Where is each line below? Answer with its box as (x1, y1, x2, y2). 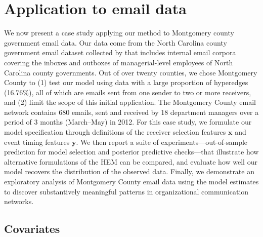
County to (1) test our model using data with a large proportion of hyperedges (4, 77, 248, 88)
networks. (4, 196, 34, 207)
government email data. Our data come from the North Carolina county (4, 37, 227, 48)
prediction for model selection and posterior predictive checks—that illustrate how (4, 146, 259, 157)
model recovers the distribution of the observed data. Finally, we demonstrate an (4, 166, 254, 177)
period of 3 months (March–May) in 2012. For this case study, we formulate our (4, 116, 252, 127)
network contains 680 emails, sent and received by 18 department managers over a (4, 106, 259, 117)
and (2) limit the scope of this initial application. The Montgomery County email (4, 97, 256, 107)
